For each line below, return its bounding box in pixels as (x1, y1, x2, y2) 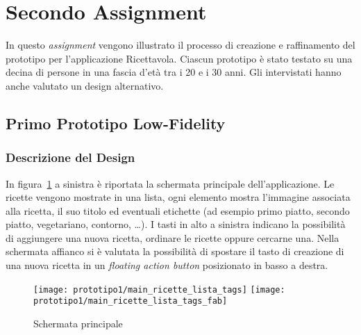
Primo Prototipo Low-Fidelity (6, 112, 226, 133)
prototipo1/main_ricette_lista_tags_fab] (33, 296, 228, 307)
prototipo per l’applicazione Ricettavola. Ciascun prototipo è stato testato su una (6, 51, 353, 65)
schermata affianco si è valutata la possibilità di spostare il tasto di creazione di (6, 244, 344, 259)
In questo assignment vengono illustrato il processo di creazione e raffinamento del (6, 38, 355, 52)
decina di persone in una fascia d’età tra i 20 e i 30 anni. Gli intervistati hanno (6, 65, 342, 79)
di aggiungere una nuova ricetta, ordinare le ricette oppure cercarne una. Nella (6, 230, 339, 245)
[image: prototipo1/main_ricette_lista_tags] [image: (33, 284, 285, 295)
